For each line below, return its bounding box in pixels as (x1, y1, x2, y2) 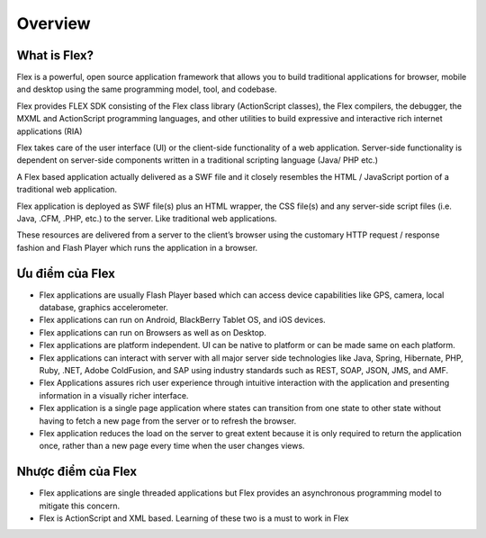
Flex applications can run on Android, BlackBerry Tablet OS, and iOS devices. (39, 315, 326, 326)
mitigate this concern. (39, 500, 121, 511)
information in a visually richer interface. (39, 390, 189, 400)
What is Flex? (16, 48, 94, 63)
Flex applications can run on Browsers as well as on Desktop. (39, 327, 267, 337)
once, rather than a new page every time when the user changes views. (39, 441, 305, 452)
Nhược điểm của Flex (16, 464, 138, 480)
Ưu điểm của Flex (16, 265, 116, 281)
